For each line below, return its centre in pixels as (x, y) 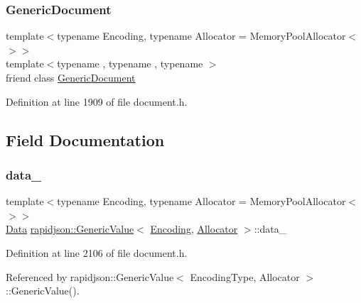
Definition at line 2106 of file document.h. (97, 252)
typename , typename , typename (130, 64)
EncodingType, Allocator (245, 276)
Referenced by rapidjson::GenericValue (90, 276)
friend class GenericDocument (71, 77)
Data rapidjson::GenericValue (70, 229)
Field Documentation (85, 139)
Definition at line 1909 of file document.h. (97, 101)
